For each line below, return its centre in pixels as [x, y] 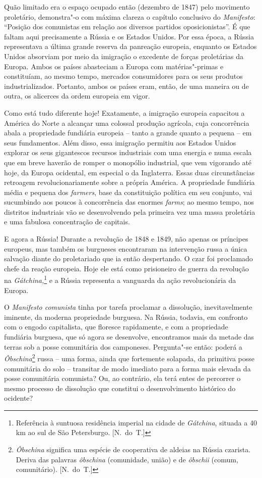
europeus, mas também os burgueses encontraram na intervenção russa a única [126, 248]
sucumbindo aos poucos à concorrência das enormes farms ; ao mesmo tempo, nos [129, 202]
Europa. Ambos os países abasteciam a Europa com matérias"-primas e [114, 66]
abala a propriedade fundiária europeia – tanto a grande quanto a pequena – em [128, 133]
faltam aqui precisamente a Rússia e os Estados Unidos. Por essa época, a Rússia [129, 36]
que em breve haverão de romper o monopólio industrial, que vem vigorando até [128, 162]
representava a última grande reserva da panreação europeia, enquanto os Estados [130, 46]
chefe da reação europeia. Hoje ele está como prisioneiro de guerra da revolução [126, 268]
